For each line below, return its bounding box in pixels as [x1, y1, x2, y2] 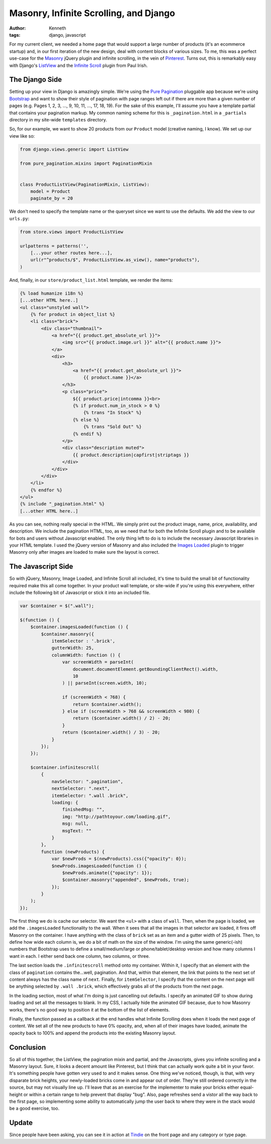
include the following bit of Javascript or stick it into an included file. [9, 590, 151, 596]
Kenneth [49, 25, 66, 31]
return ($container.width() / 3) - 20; [62, 729, 161, 735]
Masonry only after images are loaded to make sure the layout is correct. [9, 549, 160, 555]
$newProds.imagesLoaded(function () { [51, 863, 148, 868]
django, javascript [49, 32, 86, 38]
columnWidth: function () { [51, 652, 120, 658]
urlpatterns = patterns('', [20, 243, 89, 248]
